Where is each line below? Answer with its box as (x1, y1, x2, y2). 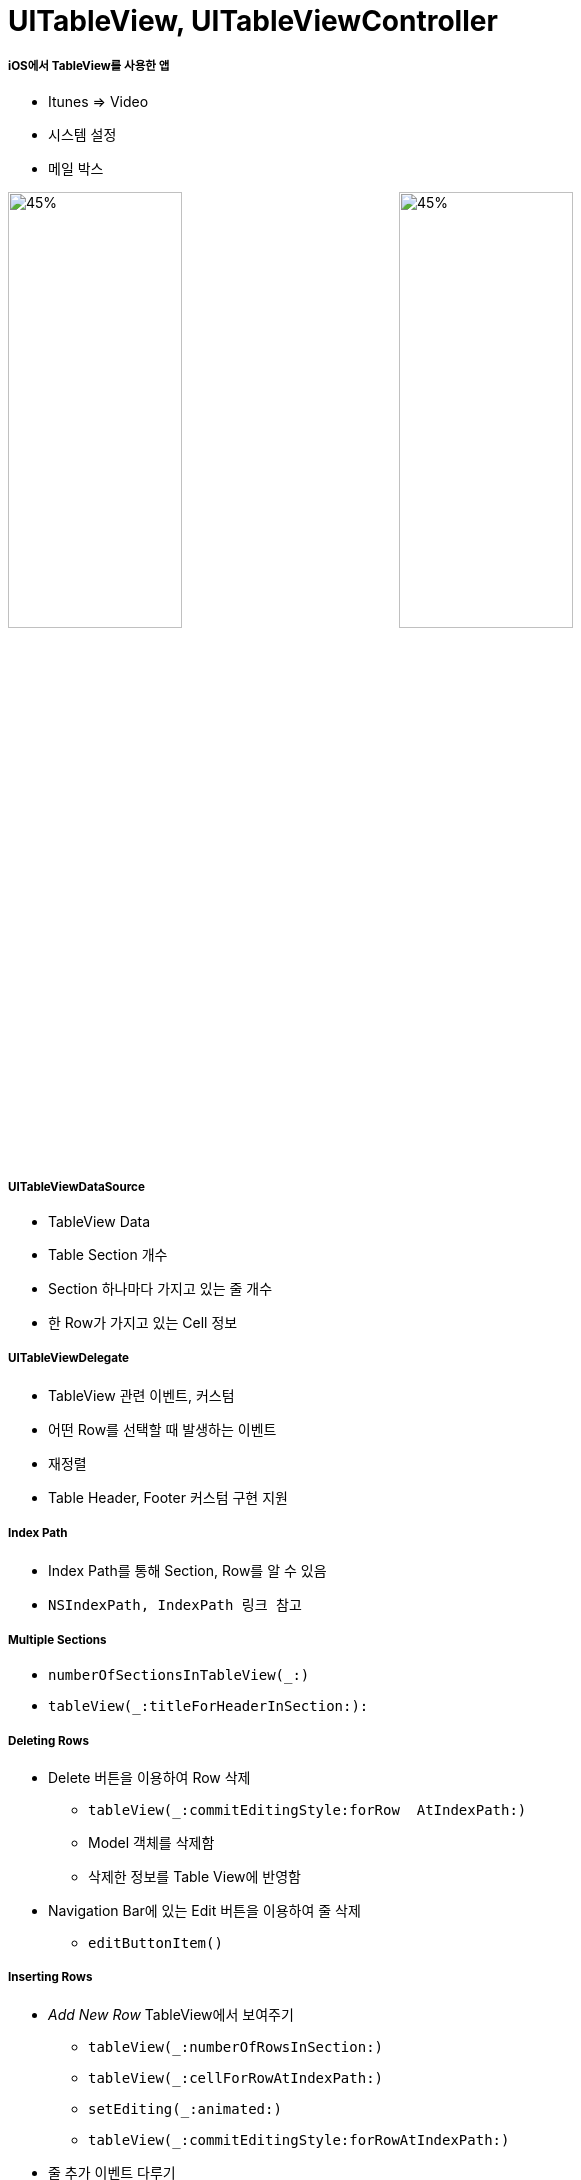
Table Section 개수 (48, 1245, 168, 1263)
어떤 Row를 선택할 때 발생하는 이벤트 (48, 1420, 277, 1438)
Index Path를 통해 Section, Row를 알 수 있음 (48, 1561, 327, 1579)
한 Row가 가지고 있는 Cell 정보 (48, 1313, 238, 1331)
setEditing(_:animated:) (88, 2100, 282, 2117)
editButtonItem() (88, 1935, 223, 1952)
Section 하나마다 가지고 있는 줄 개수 (48, 1279, 273, 1297)
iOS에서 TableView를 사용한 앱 (8, 59, 170, 74)
